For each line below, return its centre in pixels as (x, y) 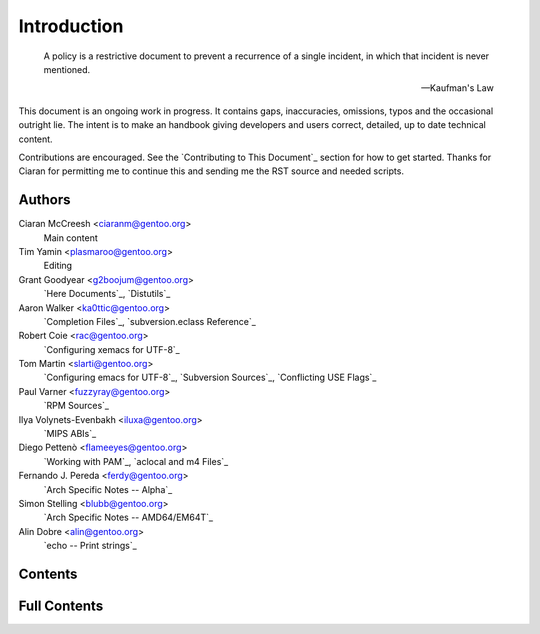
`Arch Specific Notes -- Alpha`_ (108, 489)
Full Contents (61, 606)
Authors (44, 200)
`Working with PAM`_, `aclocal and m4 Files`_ (136, 461)
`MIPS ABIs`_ (70, 434)
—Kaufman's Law (457, 88)
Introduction (71, 26)
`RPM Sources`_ (76, 406)
